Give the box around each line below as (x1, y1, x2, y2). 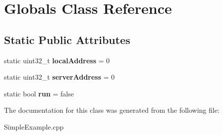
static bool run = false (4, 88, 74, 98)
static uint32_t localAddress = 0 (4, 55, 110, 65)
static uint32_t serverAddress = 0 (4, 72, 115, 82)
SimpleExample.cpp (4, 121, 64, 132)
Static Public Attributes (4, 32, 130, 47)
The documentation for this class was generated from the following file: (4, 105, 220, 115)
